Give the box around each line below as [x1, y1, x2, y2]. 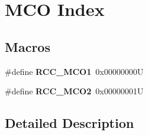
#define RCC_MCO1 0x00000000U [5, 65, 144, 77]
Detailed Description [5, 114, 134, 132]
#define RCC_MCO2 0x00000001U [5, 85, 144, 97]
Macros [5, 37, 50, 55]
